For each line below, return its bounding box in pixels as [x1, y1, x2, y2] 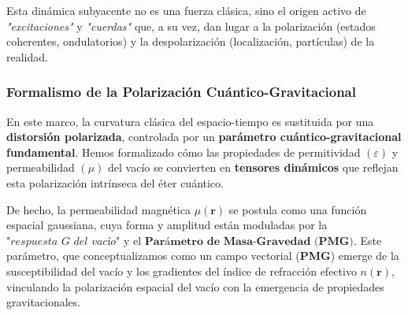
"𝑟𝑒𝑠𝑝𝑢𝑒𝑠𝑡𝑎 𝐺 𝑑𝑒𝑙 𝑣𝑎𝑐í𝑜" [6, 235, 121, 247]
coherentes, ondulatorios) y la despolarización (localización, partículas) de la [6, 33, 375, 50]
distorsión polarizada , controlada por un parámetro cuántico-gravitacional [6, 128, 402, 145]
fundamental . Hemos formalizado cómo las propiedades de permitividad [6, 143, 361, 160]
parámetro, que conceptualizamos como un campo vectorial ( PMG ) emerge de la [6, 247, 399, 264]
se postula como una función [228, 201, 367, 217]
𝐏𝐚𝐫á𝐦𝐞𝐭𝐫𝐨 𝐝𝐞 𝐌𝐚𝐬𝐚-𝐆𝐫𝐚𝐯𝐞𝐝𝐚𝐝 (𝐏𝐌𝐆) [144, 235, 354, 247]
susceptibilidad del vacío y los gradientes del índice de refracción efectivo [6, 262, 357, 279]
